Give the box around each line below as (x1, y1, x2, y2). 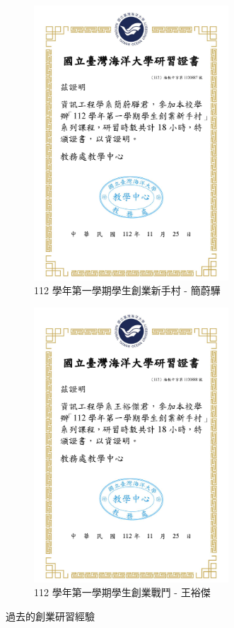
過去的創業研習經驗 (6, 609, 95, 624)
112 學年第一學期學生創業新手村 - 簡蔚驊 (34, 283, 221, 298)
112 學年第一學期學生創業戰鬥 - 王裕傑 (34, 585, 211, 600)
